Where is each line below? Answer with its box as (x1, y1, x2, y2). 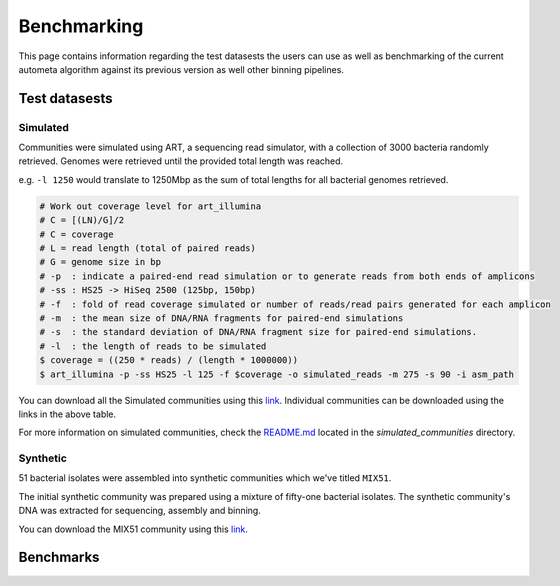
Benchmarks (18, 549, 100, 566)
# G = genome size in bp (39, 256, 162, 268)
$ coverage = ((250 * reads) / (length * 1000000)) (39, 355, 299, 366)
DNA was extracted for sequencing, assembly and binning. (18, 505, 262, 517)
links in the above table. (18, 408, 117, 420)
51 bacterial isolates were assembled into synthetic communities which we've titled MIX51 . (18, 472, 392, 484)
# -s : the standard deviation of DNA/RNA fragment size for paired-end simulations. (39, 326, 478, 338)
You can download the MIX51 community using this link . (18, 523, 249, 535)
